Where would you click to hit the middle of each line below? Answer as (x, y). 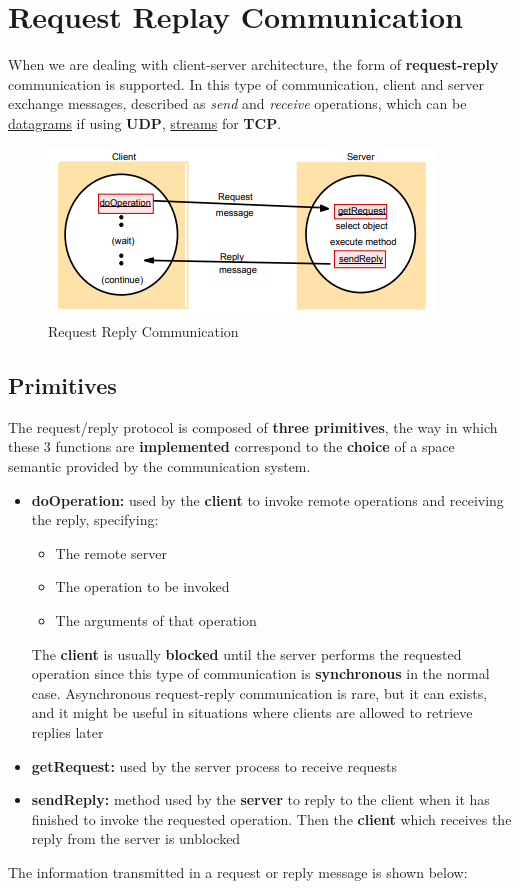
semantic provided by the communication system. (159, 466)
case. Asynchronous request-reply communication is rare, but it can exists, (259, 692)
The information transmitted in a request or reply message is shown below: (238, 871)
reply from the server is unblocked (136, 838)
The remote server (111, 552)
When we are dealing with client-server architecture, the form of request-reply (253, 64)
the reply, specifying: (95, 519)
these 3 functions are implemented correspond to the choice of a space (231, 446)
